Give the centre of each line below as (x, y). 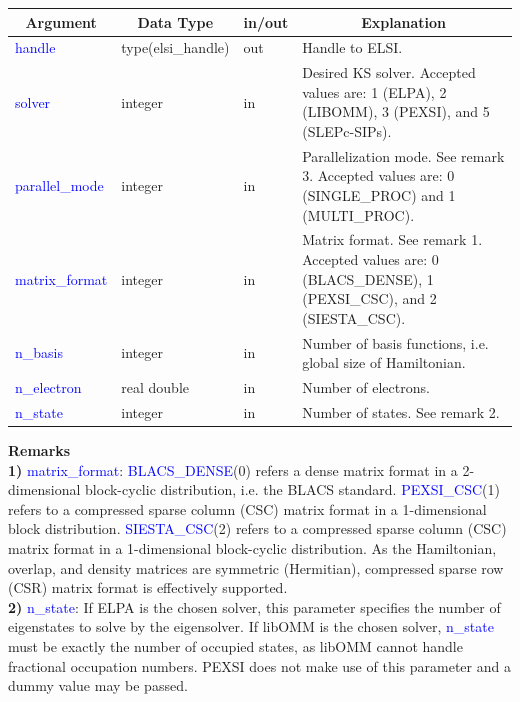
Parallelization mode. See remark (403, 155)
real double (155, 387)
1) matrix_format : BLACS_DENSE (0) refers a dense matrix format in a (233, 469)
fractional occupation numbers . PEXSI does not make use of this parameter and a (259, 665)
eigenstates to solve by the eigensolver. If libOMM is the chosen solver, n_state (251, 626)
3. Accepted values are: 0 (378, 175)
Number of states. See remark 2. (401, 411)
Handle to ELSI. (352, 47)
